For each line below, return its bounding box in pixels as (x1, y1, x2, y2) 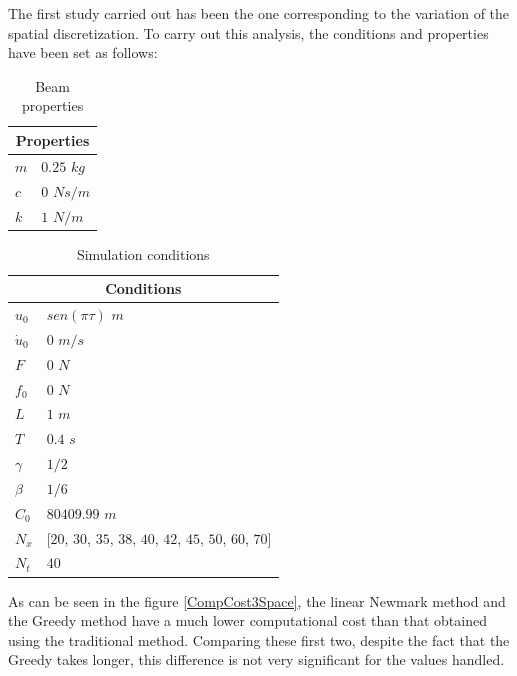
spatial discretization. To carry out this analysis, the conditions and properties (8, 22, 489, 43)
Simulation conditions (76, 243, 210, 264)
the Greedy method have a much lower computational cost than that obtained (8, 610, 487, 631)
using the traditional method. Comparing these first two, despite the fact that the (8, 629, 510, 650)
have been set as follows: (8, 42, 158, 63)
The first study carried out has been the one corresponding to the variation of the (8, 3, 510, 23)
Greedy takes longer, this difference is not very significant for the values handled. (8, 649, 505, 670)
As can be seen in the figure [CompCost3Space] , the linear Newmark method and (8, 590, 506, 611)
